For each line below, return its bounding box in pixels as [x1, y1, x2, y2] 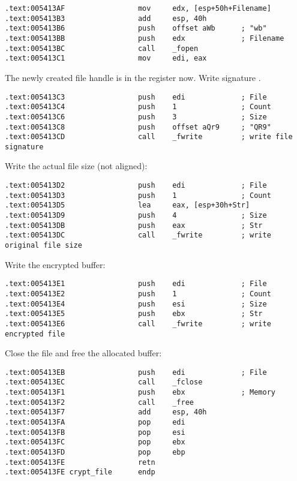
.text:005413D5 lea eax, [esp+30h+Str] [5, 201, 250, 210]
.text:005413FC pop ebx [5, 438, 185, 447]
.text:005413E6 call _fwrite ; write [5, 319, 271, 328]
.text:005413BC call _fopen [5, 44, 199, 53]
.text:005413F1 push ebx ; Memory [5, 388, 276, 397]
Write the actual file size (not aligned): [5, 160, 148, 172]
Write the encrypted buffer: [5, 258, 106, 270]
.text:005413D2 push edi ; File [5, 181, 267, 190]
